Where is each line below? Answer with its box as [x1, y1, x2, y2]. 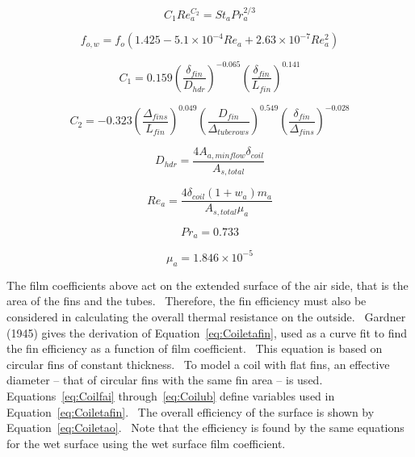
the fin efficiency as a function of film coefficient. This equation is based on [6, 340, 383, 357]
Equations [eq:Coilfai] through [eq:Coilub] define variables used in [6, 387, 335, 404]
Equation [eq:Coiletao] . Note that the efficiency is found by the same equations [6, 419, 405, 436]
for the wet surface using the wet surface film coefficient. [6, 434, 286, 451]
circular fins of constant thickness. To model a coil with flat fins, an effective [6, 355, 390, 372]
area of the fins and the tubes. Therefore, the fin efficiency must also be [6, 292, 367, 309]
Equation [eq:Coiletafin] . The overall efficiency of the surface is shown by [6, 403, 375, 420]
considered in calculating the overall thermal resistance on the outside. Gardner [6, 308, 406, 325]
